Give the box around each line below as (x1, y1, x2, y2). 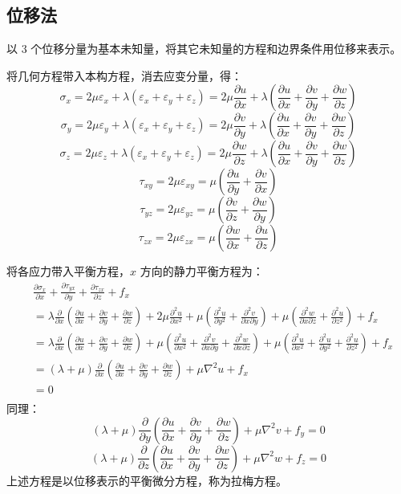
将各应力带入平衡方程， (6, 263, 130, 280)
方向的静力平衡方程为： (140, 263, 264, 280)
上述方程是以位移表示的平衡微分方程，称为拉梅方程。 (6, 472, 287, 488)
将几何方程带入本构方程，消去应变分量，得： (6, 67, 242, 84)
